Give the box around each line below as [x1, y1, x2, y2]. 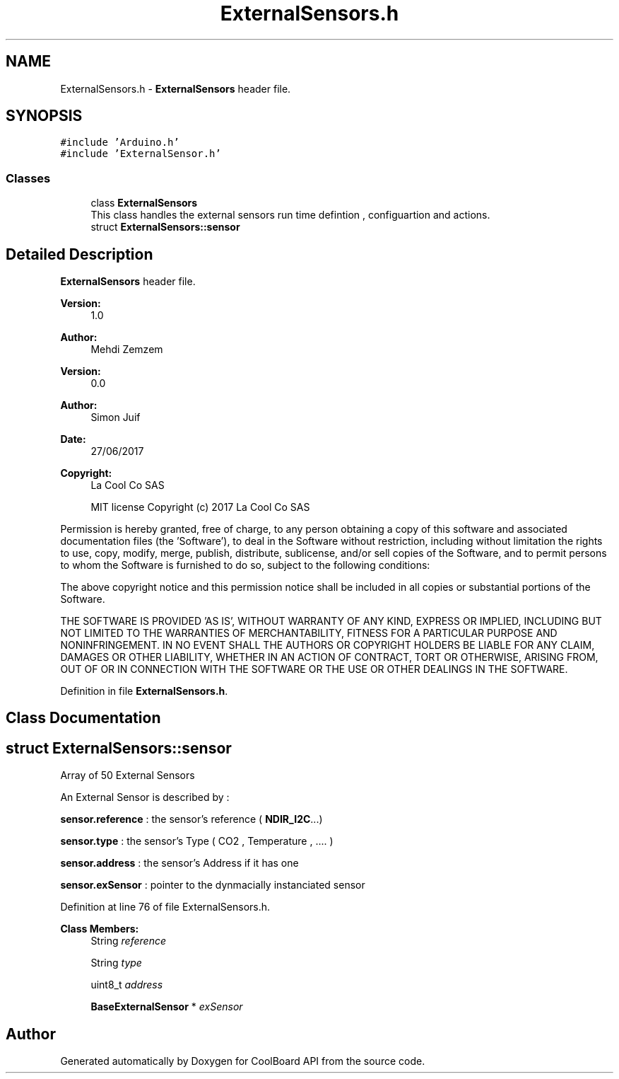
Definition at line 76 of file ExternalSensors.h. [60, 901, 271, 913]
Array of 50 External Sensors [60, 769, 195, 782]
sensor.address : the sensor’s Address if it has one [60, 857, 299, 870]
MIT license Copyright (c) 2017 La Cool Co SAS [90, 501, 310, 514]
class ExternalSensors [90, 197, 198, 209]
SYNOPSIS [6, 107, 83, 125]
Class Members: [60, 923, 139, 935]
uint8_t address [90, 979, 163, 991]
